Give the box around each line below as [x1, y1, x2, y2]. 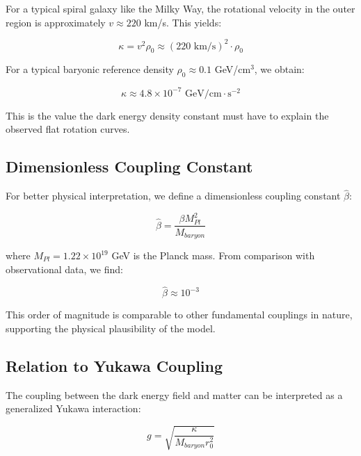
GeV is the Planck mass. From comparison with [111, 248, 315, 262]
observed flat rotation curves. [6, 122, 130, 136]
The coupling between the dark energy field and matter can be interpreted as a [6, 387, 343, 402]
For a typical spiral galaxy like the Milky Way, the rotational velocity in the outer [6, 1, 355, 15]
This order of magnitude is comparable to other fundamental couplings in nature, [6, 307, 353, 322]
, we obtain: [254, 62, 305, 76]
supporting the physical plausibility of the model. [6, 321, 216, 335]
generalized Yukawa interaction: [6, 401, 141, 416]
